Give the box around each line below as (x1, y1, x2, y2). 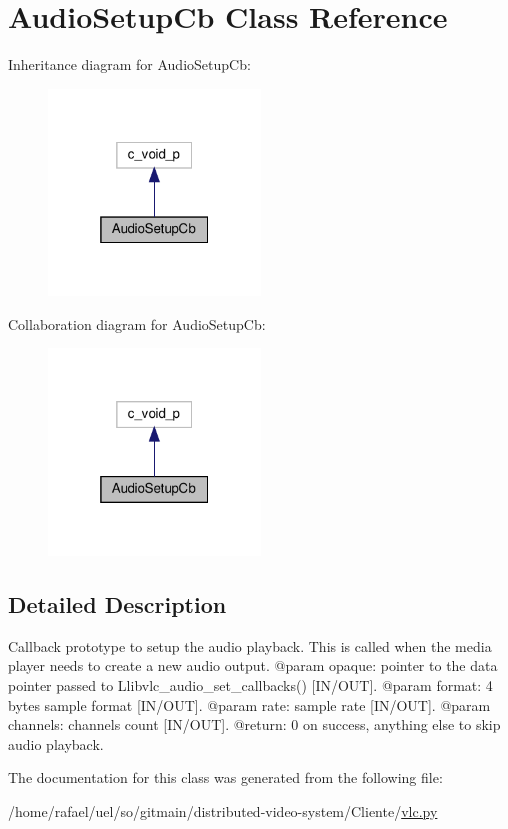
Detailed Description (8, 589, 227, 620)
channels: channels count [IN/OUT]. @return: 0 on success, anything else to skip (8, 714, 501, 735)
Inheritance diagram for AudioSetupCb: (8, 54, 251, 75)
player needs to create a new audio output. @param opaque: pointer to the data (8, 655, 498, 676)
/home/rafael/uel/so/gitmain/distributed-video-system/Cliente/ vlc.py (8, 801, 438, 822)
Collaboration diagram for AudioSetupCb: (8, 313, 266, 334)
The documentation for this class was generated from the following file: (8, 767, 443, 788)
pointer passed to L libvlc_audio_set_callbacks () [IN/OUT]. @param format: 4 (8, 675, 493, 696)
